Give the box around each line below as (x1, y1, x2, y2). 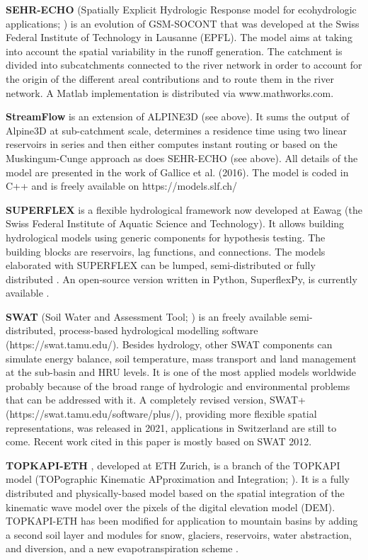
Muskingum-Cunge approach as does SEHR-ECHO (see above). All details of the (6, 150, 358, 165)
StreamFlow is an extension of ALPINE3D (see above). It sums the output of (6, 109, 350, 124)
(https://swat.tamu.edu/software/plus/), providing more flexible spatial (6, 406, 317, 421)
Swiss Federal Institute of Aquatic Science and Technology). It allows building (6, 216, 345, 231)
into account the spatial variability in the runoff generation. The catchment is (6, 43, 343, 58)
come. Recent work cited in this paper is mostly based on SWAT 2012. (6, 434, 312, 449)
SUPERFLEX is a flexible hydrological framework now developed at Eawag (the (6, 202, 362, 217)
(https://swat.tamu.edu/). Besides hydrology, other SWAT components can (6, 337, 333, 352)
